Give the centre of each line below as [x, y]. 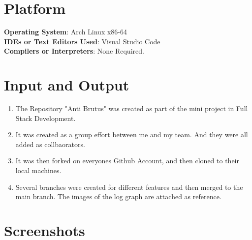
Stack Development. [46, 118]
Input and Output [67, 85]
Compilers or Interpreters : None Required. [74, 51]
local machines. [38, 170]
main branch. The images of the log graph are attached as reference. [118, 196]
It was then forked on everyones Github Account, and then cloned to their [127, 161]
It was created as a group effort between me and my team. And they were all [132, 135]
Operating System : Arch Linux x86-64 [66, 32]
